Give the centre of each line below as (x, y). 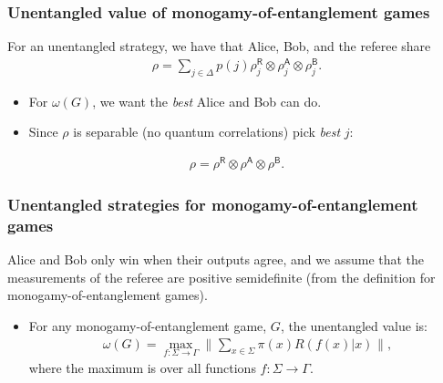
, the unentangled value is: (354, 325)
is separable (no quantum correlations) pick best (207, 132)
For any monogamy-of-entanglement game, (148, 325)
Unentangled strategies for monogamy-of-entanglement (213, 204)
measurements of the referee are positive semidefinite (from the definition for (221, 277)
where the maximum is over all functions (142, 367)
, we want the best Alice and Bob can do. (207, 101)
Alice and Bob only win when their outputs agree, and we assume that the (216, 259)
